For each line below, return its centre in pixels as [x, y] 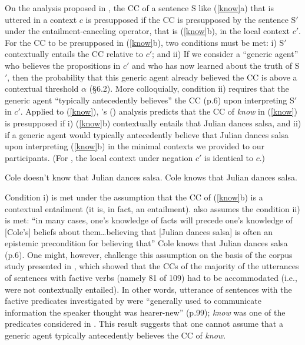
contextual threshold [42, 88]
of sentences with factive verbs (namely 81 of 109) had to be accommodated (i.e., [151, 278]
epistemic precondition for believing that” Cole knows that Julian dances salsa [146, 243]
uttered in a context [41, 19]
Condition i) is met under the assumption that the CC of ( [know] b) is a [134, 197]
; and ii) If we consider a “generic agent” [225, 54]
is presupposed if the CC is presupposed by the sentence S [191, 19]
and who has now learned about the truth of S [216, 65]
